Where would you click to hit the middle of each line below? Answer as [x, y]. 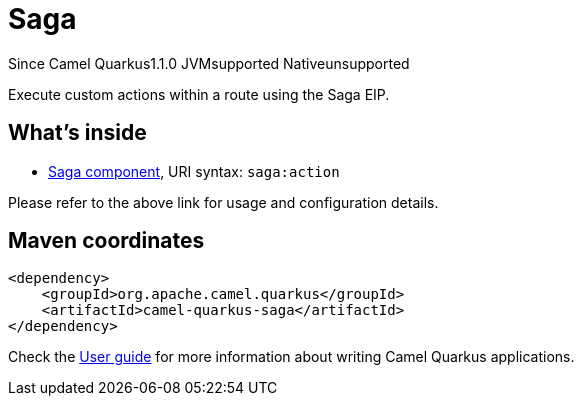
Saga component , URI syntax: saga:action [194, 171]
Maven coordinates [106, 241]
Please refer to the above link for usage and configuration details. [223, 202]
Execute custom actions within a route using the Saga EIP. [199, 94]
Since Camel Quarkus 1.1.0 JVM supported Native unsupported [209, 63]
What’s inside [77, 133]
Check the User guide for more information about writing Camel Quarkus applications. [291, 357]
